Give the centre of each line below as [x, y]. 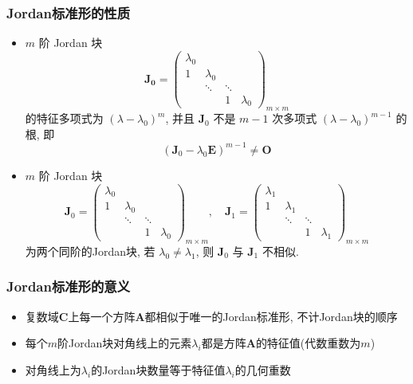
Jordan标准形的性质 [69, 12]
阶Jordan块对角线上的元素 [125, 343]
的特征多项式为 [64, 118]
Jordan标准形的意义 [69, 286]
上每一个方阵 [102, 316]
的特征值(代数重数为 [308, 343]
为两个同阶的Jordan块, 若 [90, 251]
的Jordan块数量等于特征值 [158, 369]
